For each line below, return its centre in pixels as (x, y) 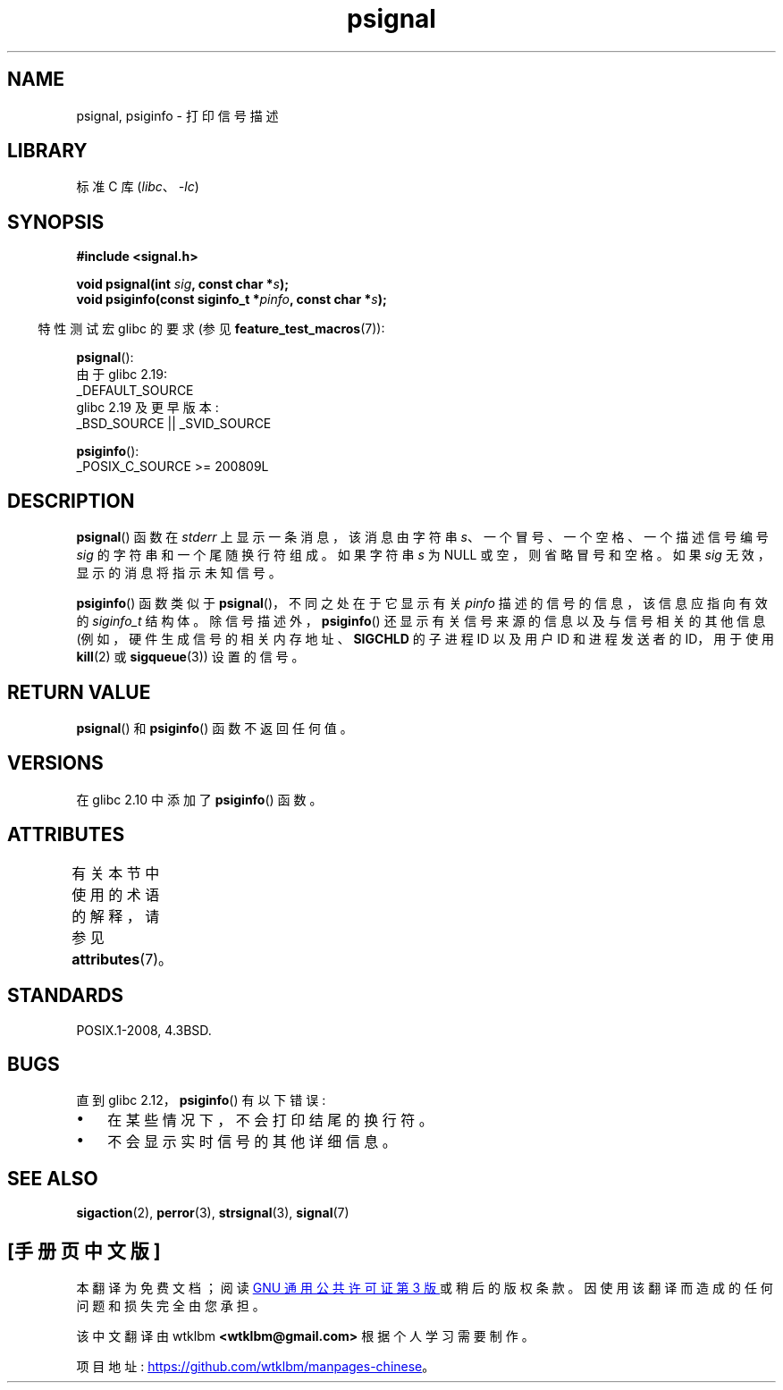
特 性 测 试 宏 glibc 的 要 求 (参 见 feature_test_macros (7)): (211, 329)
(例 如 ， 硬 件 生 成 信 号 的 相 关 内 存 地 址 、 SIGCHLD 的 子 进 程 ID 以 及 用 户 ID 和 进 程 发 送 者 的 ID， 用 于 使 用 (425, 639)
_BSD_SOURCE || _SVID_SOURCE (174, 424)
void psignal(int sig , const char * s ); (183, 284)
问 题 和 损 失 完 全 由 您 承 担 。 (171, 1306)
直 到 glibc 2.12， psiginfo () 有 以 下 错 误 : (201, 1100)
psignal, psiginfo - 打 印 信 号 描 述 (177, 115)
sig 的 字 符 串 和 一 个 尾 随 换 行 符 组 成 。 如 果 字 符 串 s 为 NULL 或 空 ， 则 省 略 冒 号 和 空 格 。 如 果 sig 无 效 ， (423, 555)
